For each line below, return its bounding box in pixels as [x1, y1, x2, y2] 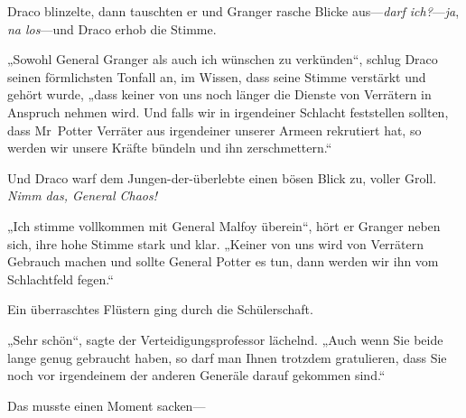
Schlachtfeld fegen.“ [7, 269, 114, 288]
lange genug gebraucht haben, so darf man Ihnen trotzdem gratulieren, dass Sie [7, 348, 447, 367]
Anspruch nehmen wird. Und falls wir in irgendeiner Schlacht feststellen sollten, [7, 102, 449, 121]
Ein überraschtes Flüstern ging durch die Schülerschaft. [7, 300, 313, 319]
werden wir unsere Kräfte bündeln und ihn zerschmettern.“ [7, 138, 332, 157]
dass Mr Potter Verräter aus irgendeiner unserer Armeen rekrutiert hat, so [7, 120, 422, 139]
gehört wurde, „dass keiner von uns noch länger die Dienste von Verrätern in [7, 85, 432, 104]
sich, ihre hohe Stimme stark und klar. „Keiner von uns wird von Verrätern [7, 234, 424, 253]
